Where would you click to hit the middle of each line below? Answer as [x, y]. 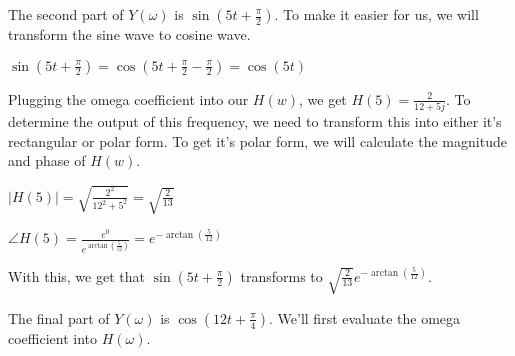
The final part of [59, 317]
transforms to [281, 275]
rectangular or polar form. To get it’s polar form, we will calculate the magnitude [257, 140]
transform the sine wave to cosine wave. [129, 34]
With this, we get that [76, 275]
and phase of [47, 160]
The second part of [66, 14]
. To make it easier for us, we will [376, 14]
